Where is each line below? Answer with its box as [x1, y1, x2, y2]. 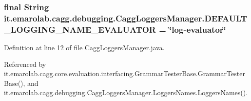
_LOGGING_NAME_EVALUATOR [4, 23, 156, 35]
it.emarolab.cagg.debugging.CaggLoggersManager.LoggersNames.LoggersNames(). [4, 87, 248, 98]
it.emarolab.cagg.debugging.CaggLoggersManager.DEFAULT [4, 12, 248, 24]
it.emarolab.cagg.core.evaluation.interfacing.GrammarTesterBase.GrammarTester [4, 68, 245, 79]
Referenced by [4, 59, 46, 69]
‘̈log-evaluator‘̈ [169, 23, 226, 35]
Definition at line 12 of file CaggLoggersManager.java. [4, 42, 165, 53]
